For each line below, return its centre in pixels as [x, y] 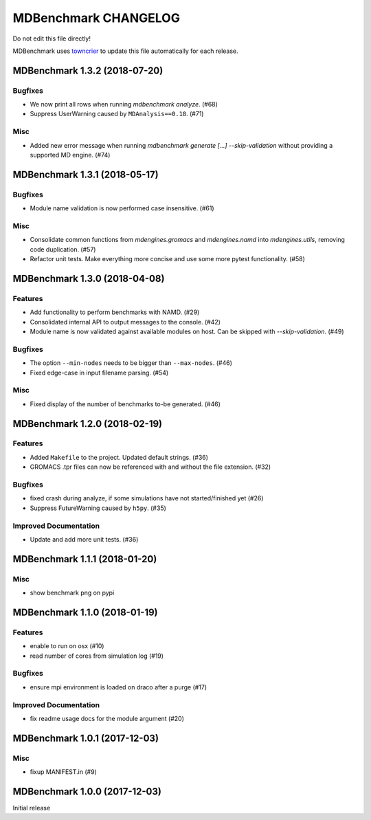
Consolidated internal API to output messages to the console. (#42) [125, 322]
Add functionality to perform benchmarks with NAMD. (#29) [115, 312]
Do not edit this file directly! [52, 38]
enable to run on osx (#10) [67, 646]
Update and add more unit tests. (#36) [84, 539]
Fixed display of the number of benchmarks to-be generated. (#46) [125, 404]
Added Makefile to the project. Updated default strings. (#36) [119, 457]
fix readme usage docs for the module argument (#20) [107, 718]
